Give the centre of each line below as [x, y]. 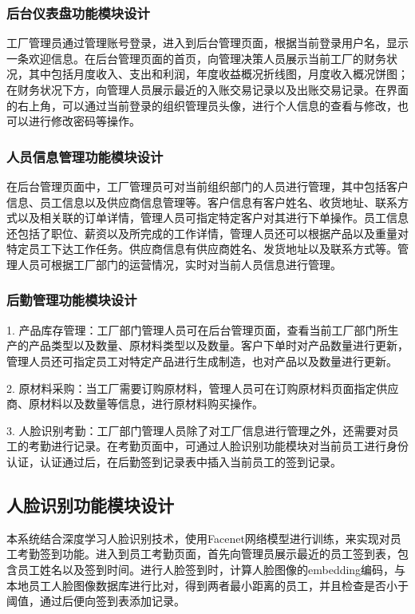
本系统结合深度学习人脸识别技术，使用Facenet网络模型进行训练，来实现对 [198, 538]
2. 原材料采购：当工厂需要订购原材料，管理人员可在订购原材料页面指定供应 [203, 388]
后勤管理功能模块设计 [72, 300]
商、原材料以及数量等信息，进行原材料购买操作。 [135, 404]
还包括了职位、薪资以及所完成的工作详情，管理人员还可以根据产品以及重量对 [207, 233]
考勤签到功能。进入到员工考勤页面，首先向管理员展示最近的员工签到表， [207, 554]
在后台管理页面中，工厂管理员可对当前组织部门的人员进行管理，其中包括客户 [207, 186]
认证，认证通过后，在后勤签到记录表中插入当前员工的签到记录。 [174, 461]
